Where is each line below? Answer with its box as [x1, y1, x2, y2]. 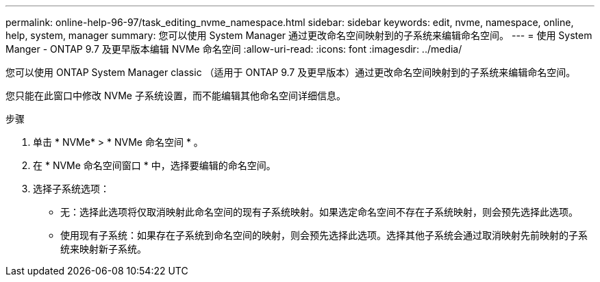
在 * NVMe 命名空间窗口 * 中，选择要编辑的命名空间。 [33, 159, 276, 171]
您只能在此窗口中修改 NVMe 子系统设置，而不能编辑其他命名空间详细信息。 [5, 90, 346, 101]
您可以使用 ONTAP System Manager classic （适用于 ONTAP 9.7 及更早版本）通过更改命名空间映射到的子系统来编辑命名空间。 [5, 66, 576, 78]
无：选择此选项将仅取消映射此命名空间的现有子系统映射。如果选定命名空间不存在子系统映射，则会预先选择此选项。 [60, 206, 578, 218]
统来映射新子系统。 [60, 243, 147, 255]
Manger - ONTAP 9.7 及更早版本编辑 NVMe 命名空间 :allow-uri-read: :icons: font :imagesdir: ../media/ [5, 43, 462, 55]
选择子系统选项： [33, 183, 110, 194]
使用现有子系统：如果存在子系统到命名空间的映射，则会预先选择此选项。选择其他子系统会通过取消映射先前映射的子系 [60, 229, 588, 241]
